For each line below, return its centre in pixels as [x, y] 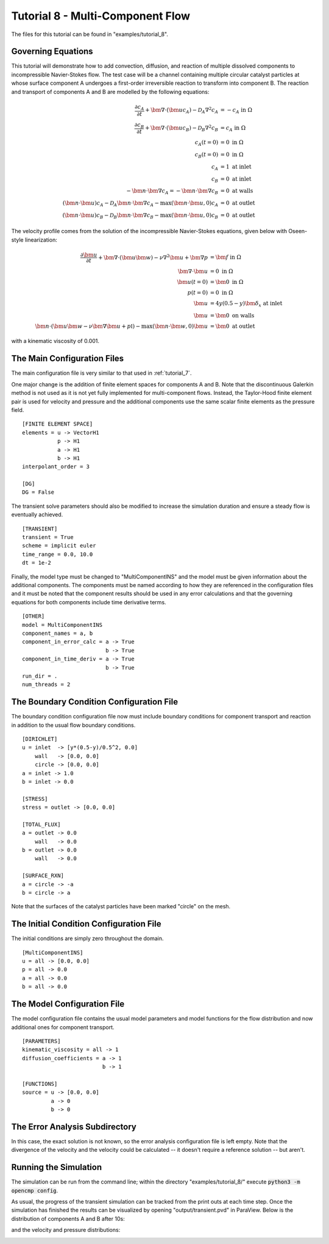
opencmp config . [35, 1190]
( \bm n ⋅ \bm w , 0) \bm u [180, 326]
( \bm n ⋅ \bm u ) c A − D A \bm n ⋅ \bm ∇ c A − [111, 204]
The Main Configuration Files [68, 359]
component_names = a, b [58, 633]
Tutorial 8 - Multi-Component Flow [101, 16]
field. [18, 410]
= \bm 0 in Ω [227, 282]
